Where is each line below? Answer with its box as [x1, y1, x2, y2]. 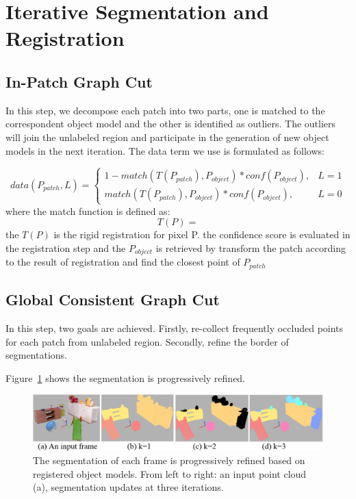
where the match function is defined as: [5, 203, 170, 218]
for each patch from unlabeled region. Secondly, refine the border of [5, 334, 289, 348]
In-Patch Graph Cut [5, 71, 153, 92]
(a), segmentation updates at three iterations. [33, 480, 224, 494]
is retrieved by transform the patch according [155, 240, 346, 255]
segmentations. [5, 348, 67, 362]
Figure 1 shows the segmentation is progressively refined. [5, 370, 246, 385]
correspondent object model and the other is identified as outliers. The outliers [5, 116, 336, 131]
